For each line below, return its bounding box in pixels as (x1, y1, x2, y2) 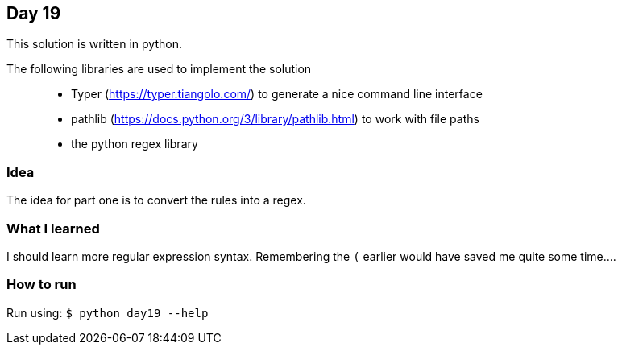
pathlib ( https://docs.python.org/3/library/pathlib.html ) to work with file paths (71, 112, 479, 126)
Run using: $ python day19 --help (6, 305, 209, 320)
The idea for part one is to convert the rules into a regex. (6, 193, 306, 208)
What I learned (6, 220, 100, 237)
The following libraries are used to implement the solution (6, 62, 312, 76)
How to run (6, 276, 77, 293)
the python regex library (71, 137, 198, 151)
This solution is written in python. (6, 37, 182, 52)
